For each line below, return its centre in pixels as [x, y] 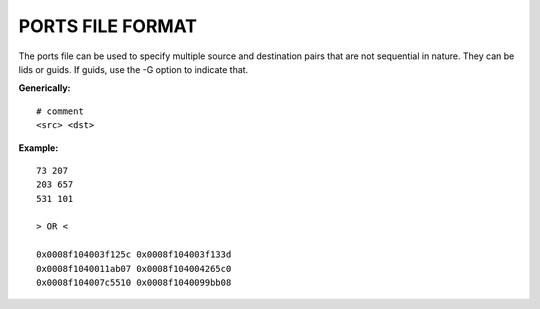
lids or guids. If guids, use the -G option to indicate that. [133, 69]
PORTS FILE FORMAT [107, 26]
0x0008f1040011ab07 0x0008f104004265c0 [134, 268]
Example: [38, 147]
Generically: [44, 88]
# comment [60, 111]
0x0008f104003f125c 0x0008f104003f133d [134, 254]
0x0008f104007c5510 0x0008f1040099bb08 [134, 283]
